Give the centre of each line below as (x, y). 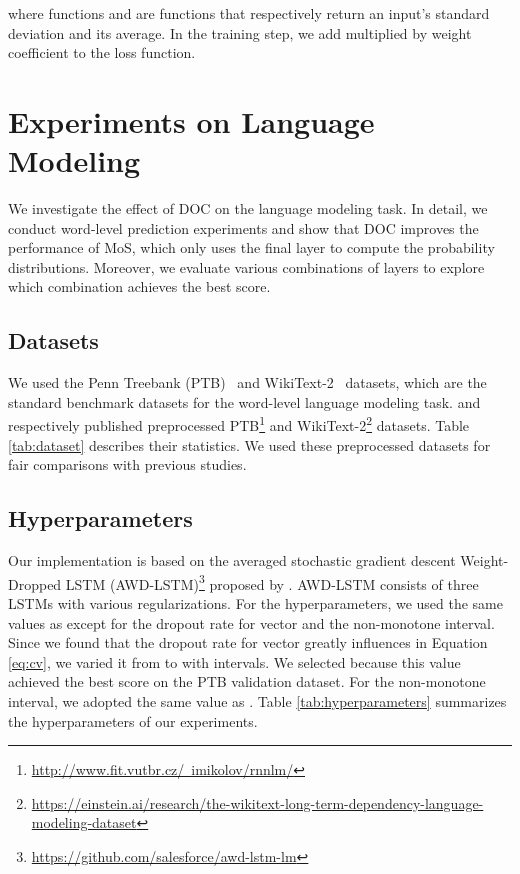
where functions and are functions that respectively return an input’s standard (249, 13)
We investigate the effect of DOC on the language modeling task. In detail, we (248, 208)
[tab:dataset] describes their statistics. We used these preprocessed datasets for (249, 444)
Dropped (35, 583)
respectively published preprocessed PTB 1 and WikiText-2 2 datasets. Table (239, 424)
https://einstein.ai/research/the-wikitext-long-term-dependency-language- (257, 802)
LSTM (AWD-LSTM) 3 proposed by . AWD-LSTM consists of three (272, 582)
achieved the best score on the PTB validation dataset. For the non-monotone (247, 681)
